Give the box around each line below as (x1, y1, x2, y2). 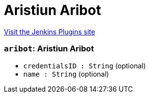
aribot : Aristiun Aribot (4, 44, 94, 54)
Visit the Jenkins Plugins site (4, 27, 95, 36)
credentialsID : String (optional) (23, 61, 146, 70)
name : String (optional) (23, 69, 109, 78)
